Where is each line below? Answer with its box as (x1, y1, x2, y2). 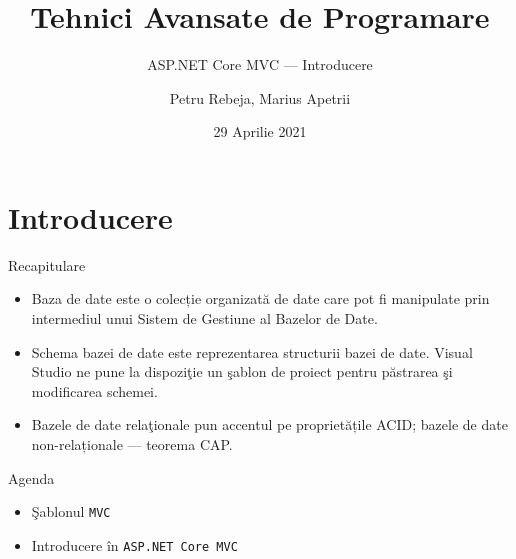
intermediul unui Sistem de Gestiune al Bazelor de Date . (31, 308, 378, 329)
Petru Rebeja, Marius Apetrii (169, 87, 351, 108)
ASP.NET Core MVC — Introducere (147, 54, 373, 75)
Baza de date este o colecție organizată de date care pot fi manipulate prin (31, 288, 490, 309)
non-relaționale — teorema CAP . (31, 434, 233, 454)
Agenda (8, 467, 55, 488)
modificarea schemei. (31, 380, 158, 401)
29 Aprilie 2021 (213, 121, 307, 142)
